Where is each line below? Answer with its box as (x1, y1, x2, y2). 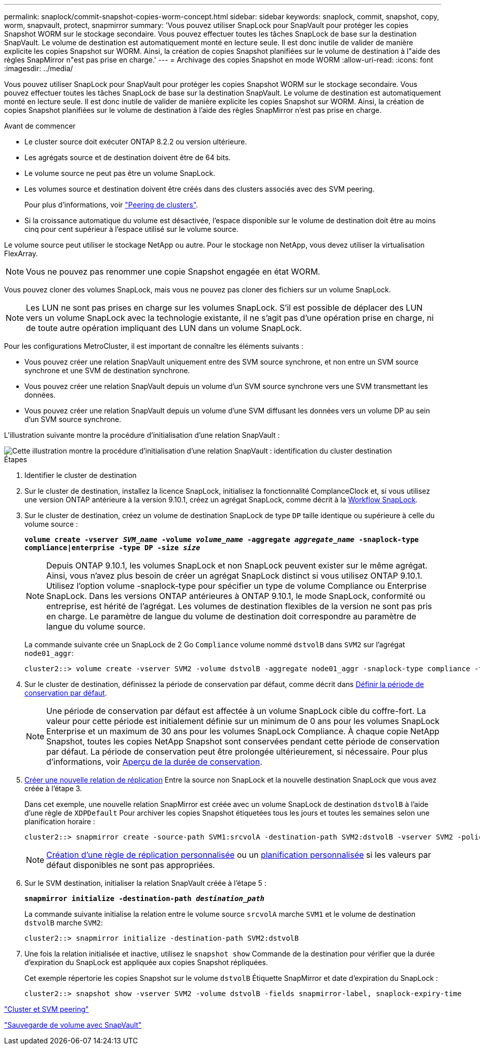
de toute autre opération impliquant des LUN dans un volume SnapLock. (26, 323, 302, 333)
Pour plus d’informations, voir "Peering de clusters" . (24, 200, 198, 209)
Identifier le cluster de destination (24, 471, 137, 479)
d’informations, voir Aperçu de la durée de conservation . (46, 757, 262, 767)
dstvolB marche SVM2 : (24, 918, 103, 927)
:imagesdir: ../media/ (4, 64, 73, 73)
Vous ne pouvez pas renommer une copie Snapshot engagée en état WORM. (26, 266, 320, 277)
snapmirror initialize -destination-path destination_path (24, 894, 265, 903)
